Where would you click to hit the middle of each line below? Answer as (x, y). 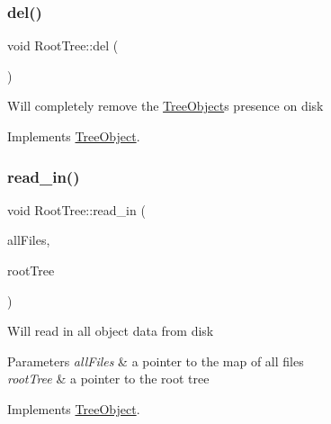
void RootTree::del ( (63, 45)
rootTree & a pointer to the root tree (108, 379)
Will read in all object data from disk (111, 331)
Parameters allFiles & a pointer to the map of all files (156, 361)
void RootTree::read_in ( (76, 209)
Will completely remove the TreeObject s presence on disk (165, 106)
